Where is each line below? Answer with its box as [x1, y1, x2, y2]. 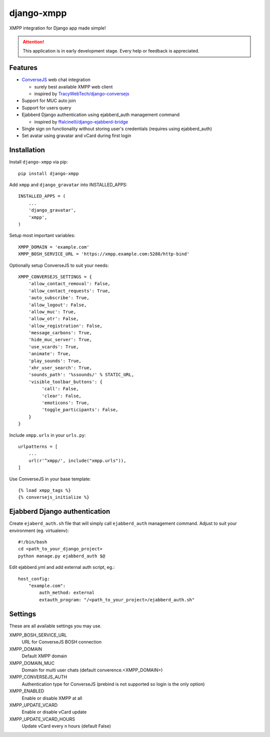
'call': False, [41, 386, 79, 392]
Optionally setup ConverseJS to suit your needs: [9, 262, 109, 268]
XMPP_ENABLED [9, 688, 44, 694]
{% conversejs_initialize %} [18, 494, 89, 500]
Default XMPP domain [21, 653, 67, 659]
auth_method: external [39, 590, 95, 595]
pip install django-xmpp [18, 171, 79, 176]
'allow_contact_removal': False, [28, 281, 111, 287]
